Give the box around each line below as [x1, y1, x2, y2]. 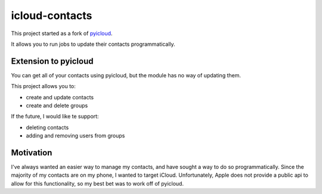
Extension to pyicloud [11, 56, 94, 66]
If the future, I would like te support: [11, 113, 99, 120]
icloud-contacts [11, 9, 92, 22]
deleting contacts [26, 124, 69, 131]
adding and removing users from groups [26, 132, 125, 139]
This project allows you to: [11, 83, 76, 90]
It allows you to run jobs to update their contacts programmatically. [11, 40, 175, 48]
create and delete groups [26, 102, 88, 109]
